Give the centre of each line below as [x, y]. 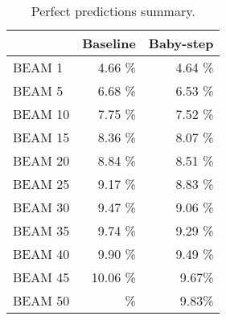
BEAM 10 [41, 114]
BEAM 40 [41, 254]
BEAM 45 [41, 277]
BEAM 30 [41, 207]
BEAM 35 [41, 230]
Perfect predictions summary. [113, 11]
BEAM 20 [41, 160]
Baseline [109, 43]
